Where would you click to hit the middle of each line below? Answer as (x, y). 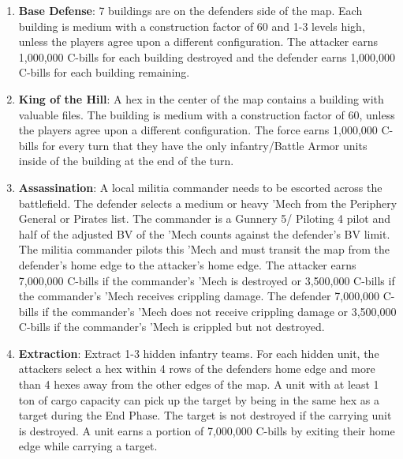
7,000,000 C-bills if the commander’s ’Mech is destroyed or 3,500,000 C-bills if (207, 280)
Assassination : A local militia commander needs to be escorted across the (200, 187)
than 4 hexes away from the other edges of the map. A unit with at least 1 (199, 384)
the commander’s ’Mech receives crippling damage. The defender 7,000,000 (199, 296)
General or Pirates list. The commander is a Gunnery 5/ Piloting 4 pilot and (204, 218)
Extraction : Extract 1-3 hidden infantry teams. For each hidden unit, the (199, 353)
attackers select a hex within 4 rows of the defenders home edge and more (197, 369)
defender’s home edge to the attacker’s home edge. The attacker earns (187, 264)
